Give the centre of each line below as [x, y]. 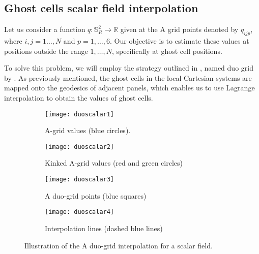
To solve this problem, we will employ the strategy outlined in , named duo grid [129, 68]
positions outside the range [46, 51]
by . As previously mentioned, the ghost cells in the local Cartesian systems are [128, 77]
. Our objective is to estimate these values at [180, 41]
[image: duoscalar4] [80, 212]
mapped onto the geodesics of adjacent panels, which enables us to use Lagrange [129, 88]
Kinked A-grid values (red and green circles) [114, 163]
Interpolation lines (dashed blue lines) [104, 228]
